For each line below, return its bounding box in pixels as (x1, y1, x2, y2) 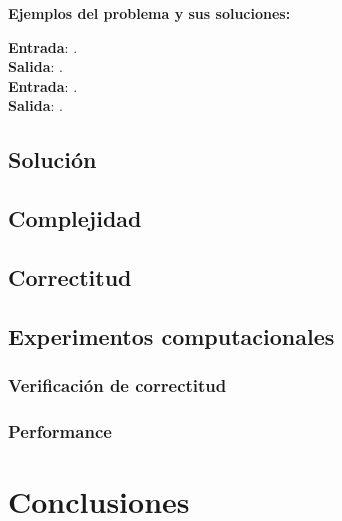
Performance (8, 418, 112, 443)
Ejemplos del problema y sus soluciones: (8, 3, 291, 23)
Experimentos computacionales (8, 320, 335, 351)
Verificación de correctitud (8, 373, 227, 398)
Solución (8, 144, 97, 175)
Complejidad (8, 203, 142, 234)
